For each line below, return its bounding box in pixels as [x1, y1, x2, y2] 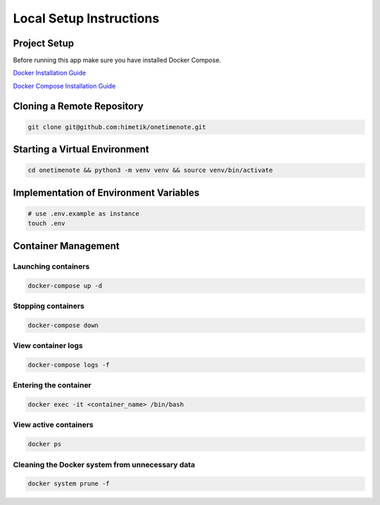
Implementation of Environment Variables [13, 186, 200, 198]
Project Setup [13, 37, 75, 49]
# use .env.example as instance [27, 210, 140, 218]
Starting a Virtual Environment [13, 143, 149, 155]
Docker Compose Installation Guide [13, 82, 116, 90]
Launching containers [13, 261, 90, 271]
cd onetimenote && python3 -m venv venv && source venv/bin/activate [27, 166, 273, 174]
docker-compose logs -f [27, 361, 110, 369]
